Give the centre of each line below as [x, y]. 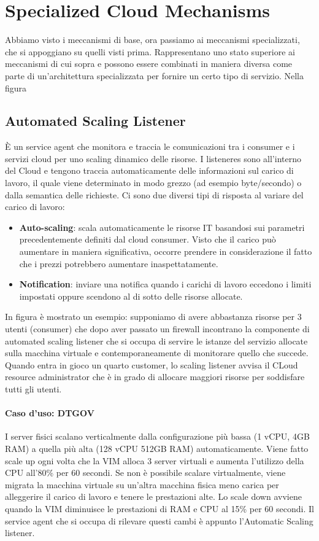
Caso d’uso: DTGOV [50, 413]
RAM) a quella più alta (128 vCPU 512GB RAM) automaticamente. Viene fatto [157, 448]
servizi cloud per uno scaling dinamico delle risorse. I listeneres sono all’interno [153, 158]
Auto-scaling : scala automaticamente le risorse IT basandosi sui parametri [162, 227]
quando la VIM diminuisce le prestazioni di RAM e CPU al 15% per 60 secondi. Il [159, 508]
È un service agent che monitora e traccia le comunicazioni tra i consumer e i [150, 146]
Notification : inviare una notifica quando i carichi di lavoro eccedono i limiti [165, 284]
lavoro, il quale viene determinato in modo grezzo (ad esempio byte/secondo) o [153, 183]
